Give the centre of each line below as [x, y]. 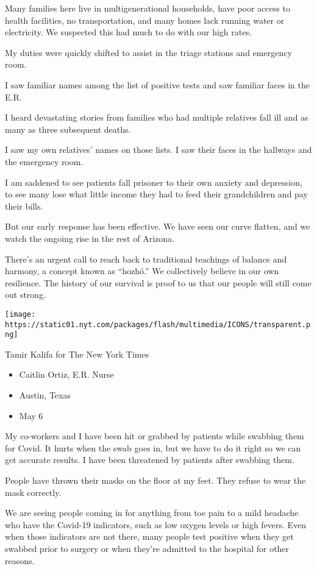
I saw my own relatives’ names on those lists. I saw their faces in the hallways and [158, 150]
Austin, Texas [45, 395]
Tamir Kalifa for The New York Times [77, 354]
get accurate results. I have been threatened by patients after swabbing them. [150, 460]
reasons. [20, 560]
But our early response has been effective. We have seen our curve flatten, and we [158, 226]
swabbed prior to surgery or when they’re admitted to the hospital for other [147, 548]
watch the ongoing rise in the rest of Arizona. [90, 238]
